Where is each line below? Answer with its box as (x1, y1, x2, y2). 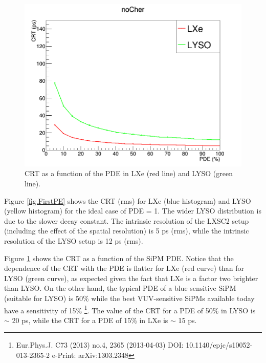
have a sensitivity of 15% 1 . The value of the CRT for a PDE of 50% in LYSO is (4, 303, 256, 315)
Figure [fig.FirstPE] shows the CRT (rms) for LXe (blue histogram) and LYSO (4, 195, 251, 206)
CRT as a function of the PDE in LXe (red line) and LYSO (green (25, 168, 233, 179)
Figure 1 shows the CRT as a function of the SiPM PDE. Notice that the (4, 252, 234, 263)
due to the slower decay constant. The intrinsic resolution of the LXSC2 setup (4, 215, 249, 226)
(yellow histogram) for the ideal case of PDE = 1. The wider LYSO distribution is (4, 205, 261, 216)
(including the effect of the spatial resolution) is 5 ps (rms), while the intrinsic (4, 225, 249, 236)
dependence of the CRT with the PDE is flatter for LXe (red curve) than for (4, 263, 245, 273)
